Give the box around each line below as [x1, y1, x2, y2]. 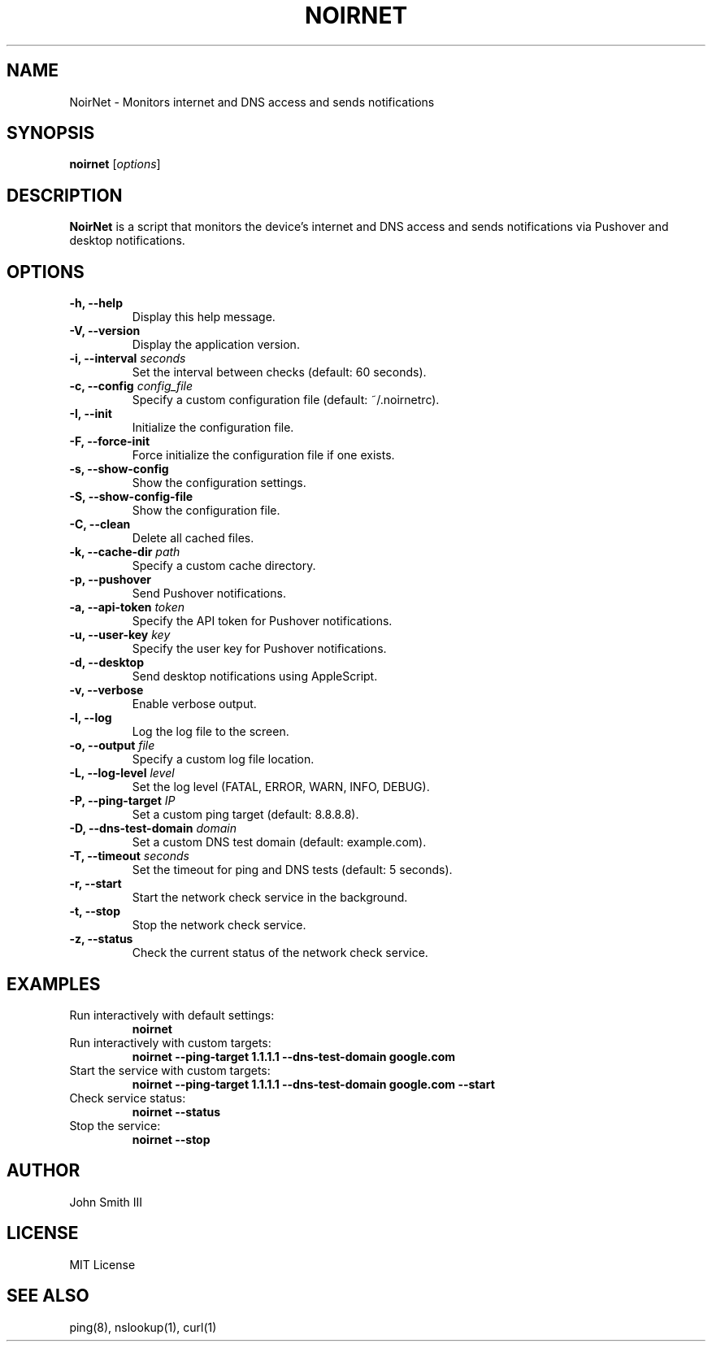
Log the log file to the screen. [132, 724, 289, 739]
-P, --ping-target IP [69, 794, 176, 808]
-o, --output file [69, 738, 155, 753]
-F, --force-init [69, 434, 150, 449]
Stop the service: [69, 1118, 161, 1133]
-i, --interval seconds [69, 351, 186, 366]
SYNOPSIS [7, 123, 95, 144]
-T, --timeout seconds [69, 849, 189, 863]
